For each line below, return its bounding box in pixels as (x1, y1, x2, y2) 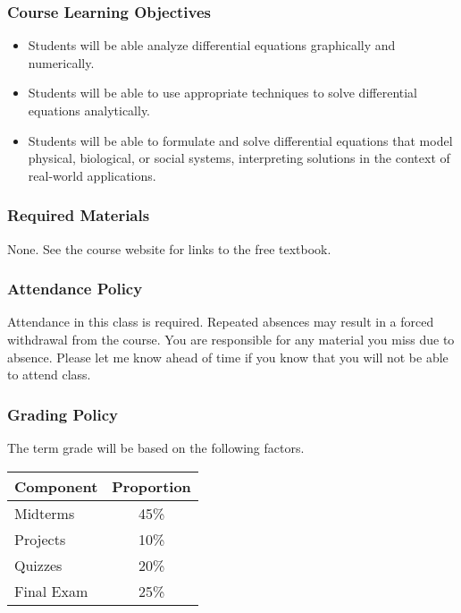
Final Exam (14, 580, 88, 601)
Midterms (14, 502, 75, 524)
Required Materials (7, 204, 150, 226)
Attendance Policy (7, 277, 143, 300)
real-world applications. (28, 166, 156, 184)
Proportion (112, 475, 191, 497)
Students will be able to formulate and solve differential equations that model (28, 131, 453, 149)
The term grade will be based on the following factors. (7, 438, 305, 456)
